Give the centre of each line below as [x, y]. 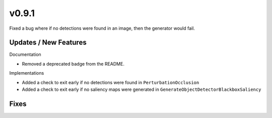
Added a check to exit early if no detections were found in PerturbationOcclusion [111, 82]
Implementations [27, 73]
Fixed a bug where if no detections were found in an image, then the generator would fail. [102, 28]
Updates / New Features [48, 43]
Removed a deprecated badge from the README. [73, 64]
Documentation [25, 54]
